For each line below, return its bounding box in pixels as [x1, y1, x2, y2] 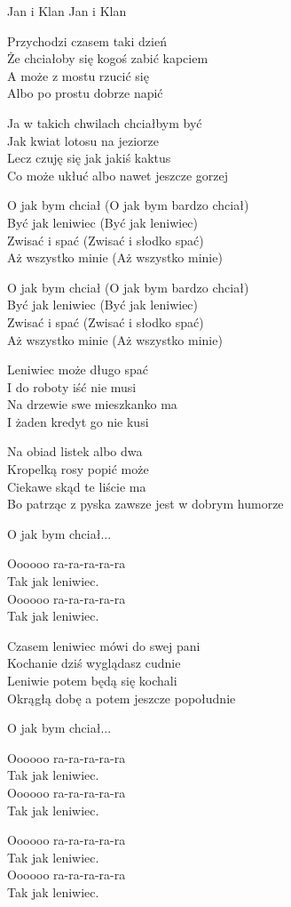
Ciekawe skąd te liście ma [7, 477, 146, 495]
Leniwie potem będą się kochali [7, 671, 177, 689]
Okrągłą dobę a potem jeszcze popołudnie [7, 688, 236, 707]
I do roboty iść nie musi [7, 377, 137, 396]
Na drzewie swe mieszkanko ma [7, 395, 177, 413]
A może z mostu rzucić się [7, 66, 149, 84]
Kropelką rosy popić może [7, 460, 149, 478]
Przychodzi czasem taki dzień [7, 31, 167, 50]
